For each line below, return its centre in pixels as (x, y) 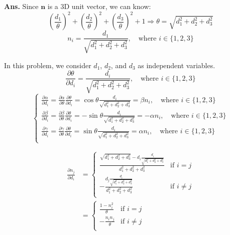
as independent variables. (177, 65)
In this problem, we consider (48, 65)
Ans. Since (21, 6)
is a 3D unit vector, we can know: (99, 6)
